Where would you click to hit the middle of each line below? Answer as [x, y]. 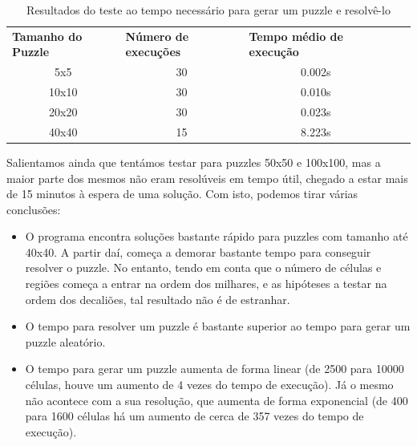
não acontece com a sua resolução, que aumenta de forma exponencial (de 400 [217, 400]
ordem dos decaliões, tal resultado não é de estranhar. [158, 299]
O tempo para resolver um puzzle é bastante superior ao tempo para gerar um [218, 326]
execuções [153, 52]
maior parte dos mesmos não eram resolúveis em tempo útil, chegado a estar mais [207, 178]
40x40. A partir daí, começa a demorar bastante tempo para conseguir [198, 251]
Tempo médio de [296, 36]
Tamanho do [47, 36]
